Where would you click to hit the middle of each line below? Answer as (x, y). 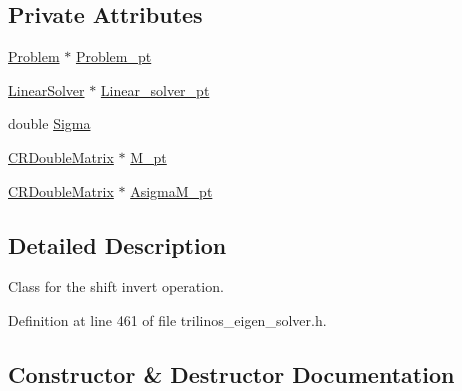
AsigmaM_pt (171, 190)
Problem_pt (113, 56)
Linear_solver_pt (155, 89)
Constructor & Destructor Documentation (231, 373)
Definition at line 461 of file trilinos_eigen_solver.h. (167, 319)
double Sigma (49, 123)
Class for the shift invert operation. (116, 286)
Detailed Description (117, 244)
